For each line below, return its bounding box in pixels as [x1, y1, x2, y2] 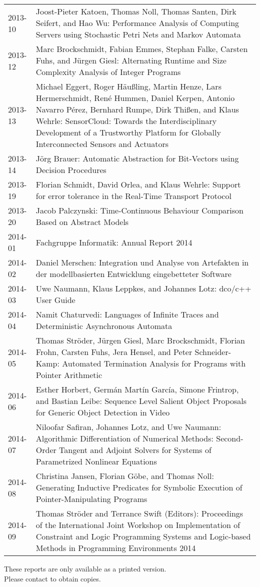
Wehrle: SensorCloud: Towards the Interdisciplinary [35, 115, 217, 126]
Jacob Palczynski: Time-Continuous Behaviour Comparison [35, 204, 244, 216]
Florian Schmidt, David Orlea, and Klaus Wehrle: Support [35, 178, 241, 190]
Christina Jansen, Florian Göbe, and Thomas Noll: [35, 470, 214, 481]
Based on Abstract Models [35, 216, 129, 227]
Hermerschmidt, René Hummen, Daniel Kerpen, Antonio [35, 92, 235, 103]
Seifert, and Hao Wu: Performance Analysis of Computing [35, 17, 239, 28]
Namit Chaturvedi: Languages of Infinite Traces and [35, 308, 219, 320]
